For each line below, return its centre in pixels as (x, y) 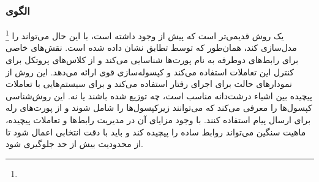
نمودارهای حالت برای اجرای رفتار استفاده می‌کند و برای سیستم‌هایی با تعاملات (149, 84)
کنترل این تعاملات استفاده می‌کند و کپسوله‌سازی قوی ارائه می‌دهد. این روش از (150, 71)
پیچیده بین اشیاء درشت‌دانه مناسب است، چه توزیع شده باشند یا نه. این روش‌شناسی (159, 95)
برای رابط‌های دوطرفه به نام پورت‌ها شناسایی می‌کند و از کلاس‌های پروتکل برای (152, 60)
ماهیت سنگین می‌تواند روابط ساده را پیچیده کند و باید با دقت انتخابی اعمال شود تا (156, 131)
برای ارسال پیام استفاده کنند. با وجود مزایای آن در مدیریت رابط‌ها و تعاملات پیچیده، (158, 120)
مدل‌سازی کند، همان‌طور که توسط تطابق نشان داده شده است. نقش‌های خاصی (151, 47)
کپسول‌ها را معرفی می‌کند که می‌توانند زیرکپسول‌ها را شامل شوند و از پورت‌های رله (159, 108)
